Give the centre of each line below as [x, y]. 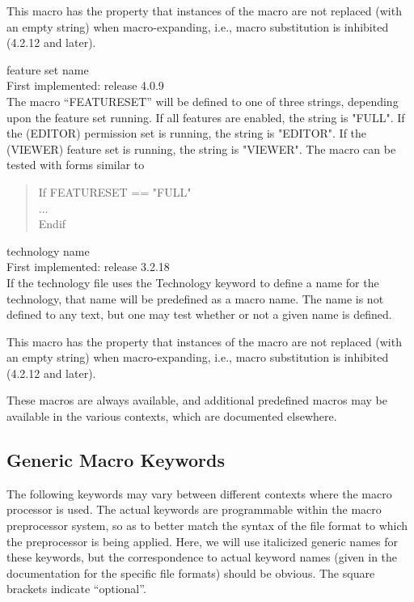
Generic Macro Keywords [116, 460]
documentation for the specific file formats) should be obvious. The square [191, 572]
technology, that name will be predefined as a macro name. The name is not [195, 298]
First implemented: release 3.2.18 [88, 267]
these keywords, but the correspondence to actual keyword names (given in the [202, 557]
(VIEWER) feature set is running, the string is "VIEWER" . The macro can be [201, 148]
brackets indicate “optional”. [76, 589]
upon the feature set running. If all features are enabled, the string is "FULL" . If [206, 117]
